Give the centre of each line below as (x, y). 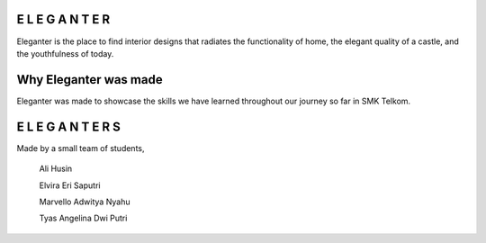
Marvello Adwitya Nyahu (85, 202)
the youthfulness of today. (65, 53)
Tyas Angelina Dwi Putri (83, 218)
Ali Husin (56, 169)
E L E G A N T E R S (68, 126)
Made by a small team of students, (81, 148)
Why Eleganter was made (90, 80)
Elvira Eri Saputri (70, 185)
